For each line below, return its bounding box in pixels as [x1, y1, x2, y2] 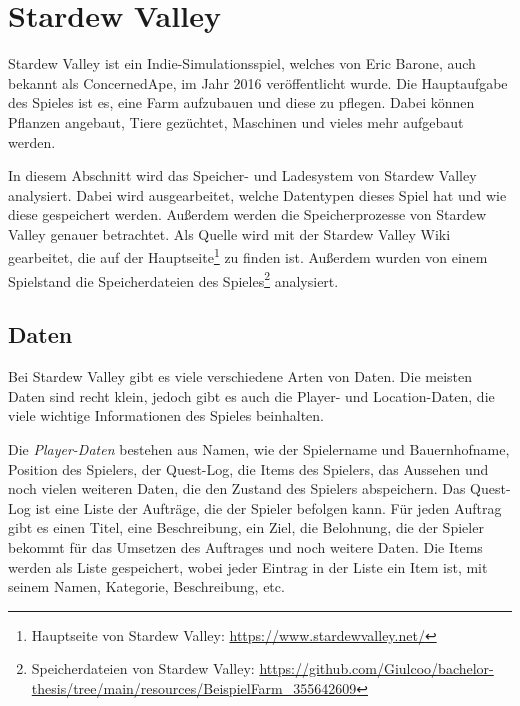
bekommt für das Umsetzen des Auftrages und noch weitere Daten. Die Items [8, 536, 483, 557]
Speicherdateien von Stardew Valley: [31, 658, 255, 679]
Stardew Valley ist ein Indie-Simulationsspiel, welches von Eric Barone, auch [8, 53, 476, 74]
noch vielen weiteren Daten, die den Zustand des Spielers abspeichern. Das [8, 478, 466, 499]
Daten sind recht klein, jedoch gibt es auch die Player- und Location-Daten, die [8, 385, 495, 406]
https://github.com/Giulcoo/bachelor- [259, 658, 494, 679]
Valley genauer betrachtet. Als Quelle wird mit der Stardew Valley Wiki [8, 223, 451, 244]
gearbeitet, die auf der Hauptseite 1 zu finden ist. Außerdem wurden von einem [8, 244, 488, 268]
